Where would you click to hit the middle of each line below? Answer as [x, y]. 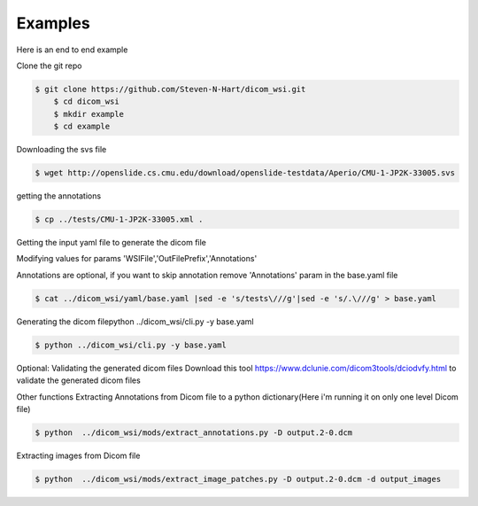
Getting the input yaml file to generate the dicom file [112, 243]
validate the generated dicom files [78, 380]
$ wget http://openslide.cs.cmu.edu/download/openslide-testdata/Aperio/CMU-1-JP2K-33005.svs [245, 173]
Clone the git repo [50, 66]
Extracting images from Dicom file [78, 455]
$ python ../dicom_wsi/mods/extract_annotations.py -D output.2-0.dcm [194, 432]
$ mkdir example [89, 114]
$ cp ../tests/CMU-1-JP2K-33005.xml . [119, 220]
